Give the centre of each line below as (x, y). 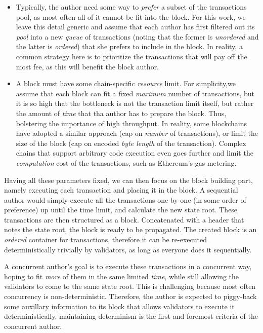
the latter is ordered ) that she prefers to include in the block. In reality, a (129, 46)
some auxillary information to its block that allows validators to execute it (119, 306)
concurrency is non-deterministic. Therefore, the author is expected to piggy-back (130, 296)
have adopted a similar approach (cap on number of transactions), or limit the (137, 133)
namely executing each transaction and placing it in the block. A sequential (121, 190)
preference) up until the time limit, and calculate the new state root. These (121, 210)
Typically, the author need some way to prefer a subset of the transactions (131, 7)
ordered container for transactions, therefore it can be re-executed (106, 239)
